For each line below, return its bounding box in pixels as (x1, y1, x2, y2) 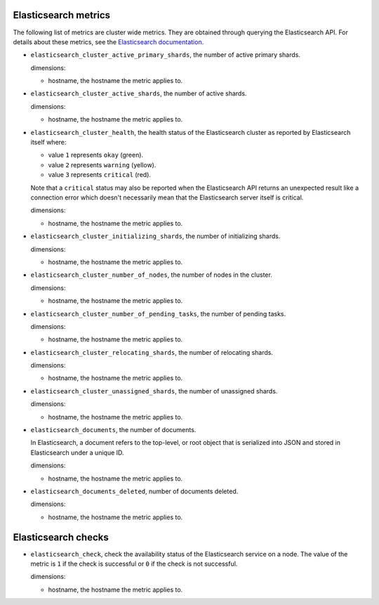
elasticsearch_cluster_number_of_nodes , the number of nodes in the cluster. (30, 271, 273, 279)
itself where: (30, 138, 67, 147)
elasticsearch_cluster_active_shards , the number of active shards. (30, 89, 247, 98)
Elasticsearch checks (13, 531, 109, 543)
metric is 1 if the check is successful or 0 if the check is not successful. (30, 559, 238, 568)
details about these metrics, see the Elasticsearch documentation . (13, 37, 204, 46)
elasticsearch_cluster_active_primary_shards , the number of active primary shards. (30, 51, 301, 59)
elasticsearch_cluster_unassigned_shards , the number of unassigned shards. (30, 386, 278, 395)
